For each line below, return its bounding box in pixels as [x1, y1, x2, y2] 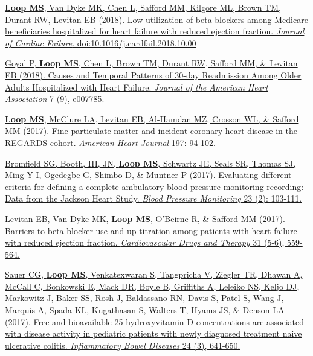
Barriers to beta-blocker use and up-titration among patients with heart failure [5, 224, 297, 237]
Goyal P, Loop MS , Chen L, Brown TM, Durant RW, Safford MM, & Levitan [5, 57, 298, 69]
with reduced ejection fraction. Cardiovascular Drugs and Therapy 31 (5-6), [5, 236, 285, 249]
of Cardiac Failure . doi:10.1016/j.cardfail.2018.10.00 [5, 36, 196, 49]
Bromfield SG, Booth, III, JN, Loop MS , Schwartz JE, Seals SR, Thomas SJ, [5, 156, 296, 169]
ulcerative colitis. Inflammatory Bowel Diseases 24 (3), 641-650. [5, 339, 240, 351]
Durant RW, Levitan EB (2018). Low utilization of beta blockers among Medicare [5, 13, 308, 25]
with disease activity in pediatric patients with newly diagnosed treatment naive [5, 327, 302, 340]
